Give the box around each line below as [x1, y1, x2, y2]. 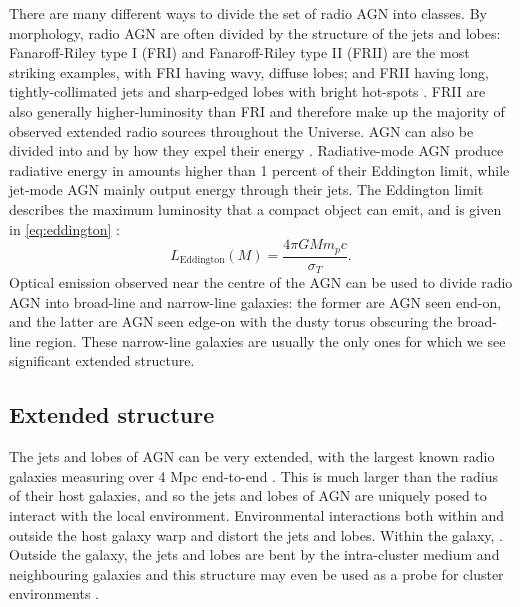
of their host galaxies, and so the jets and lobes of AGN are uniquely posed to [9, 485, 487, 506]
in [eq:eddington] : [9, 218, 120, 239]
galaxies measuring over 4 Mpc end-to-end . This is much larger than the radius [9, 465, 499, 486]
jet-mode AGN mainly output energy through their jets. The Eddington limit [9, 179, 484, 200]
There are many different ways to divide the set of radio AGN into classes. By [9, 3, 487, 23]
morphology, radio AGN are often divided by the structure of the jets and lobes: [9, 22, 501, 43]
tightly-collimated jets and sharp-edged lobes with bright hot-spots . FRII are [9, 81, 486, 102]
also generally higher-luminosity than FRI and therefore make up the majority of [9, 100, 505, 121]
